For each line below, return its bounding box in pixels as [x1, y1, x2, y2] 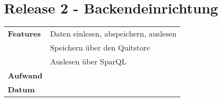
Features [8, 28, 41, 39]
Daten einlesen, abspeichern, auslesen [50, 28, 177, 39]
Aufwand [8, 70, 43, 81]
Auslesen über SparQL [50, 56, 127, 67]
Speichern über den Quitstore [50, 42, 150, 53]
